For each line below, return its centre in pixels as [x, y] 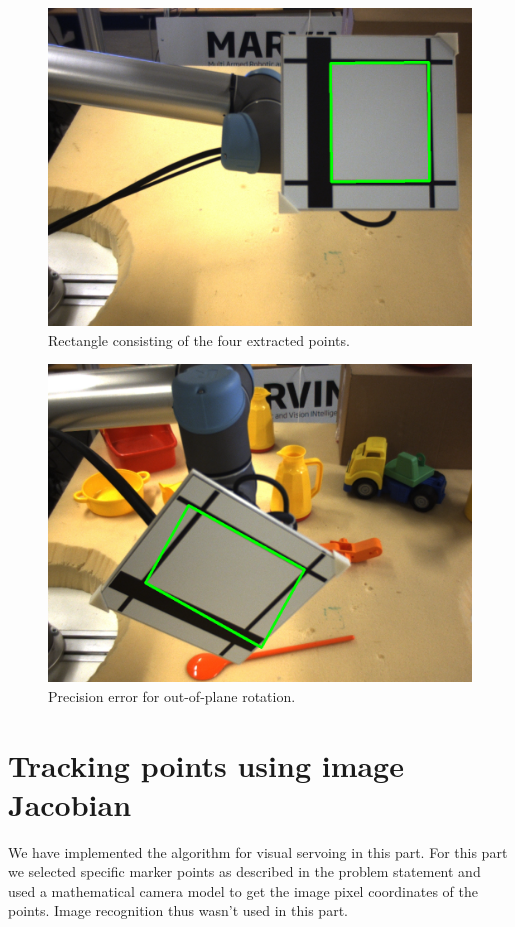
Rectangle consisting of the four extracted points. [199, 339]
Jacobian [70, 803]
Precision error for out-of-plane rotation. [172, 695]
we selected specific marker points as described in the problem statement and [244, 871]
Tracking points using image [206, 764]
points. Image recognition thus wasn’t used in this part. [178, 910]
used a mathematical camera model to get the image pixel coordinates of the [243, 890]
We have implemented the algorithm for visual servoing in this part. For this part [258, 851]
